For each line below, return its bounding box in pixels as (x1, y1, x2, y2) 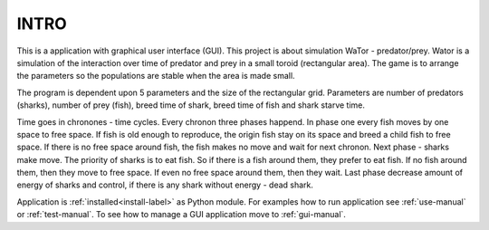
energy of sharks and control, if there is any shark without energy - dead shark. (16, 179, 314, 190)
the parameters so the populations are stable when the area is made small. (16, 71, 295, 81)
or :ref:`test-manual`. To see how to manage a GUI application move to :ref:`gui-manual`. (16, 209, 346, 220)
